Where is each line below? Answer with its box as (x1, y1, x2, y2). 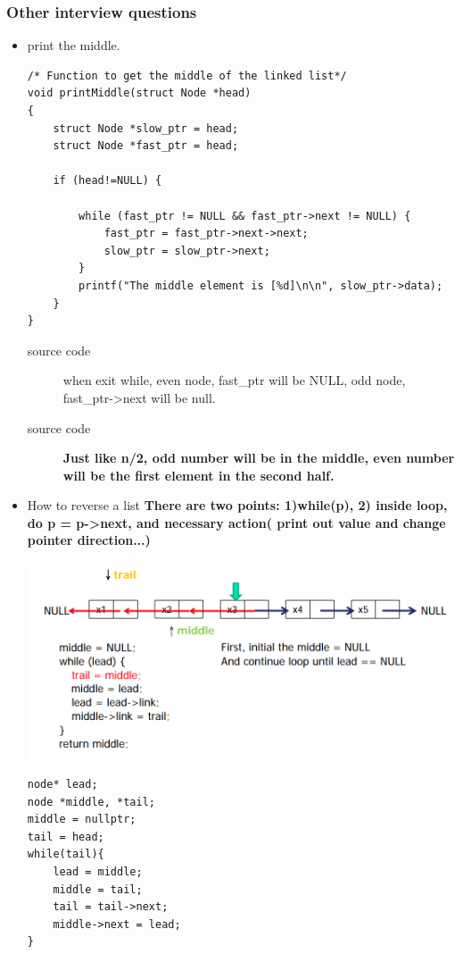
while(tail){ (27, 848, 104, 861)
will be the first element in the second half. (62, 465, 335, 484)
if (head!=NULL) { (53, 174, 162, 188)
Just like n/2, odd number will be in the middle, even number (62, 448, 455, 467)
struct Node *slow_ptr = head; (53, 121, 239, 135)
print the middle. (27, 36, 120, 54)
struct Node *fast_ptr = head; (53, 139, 239, 153)
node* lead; (27, 778, 98, 791)
